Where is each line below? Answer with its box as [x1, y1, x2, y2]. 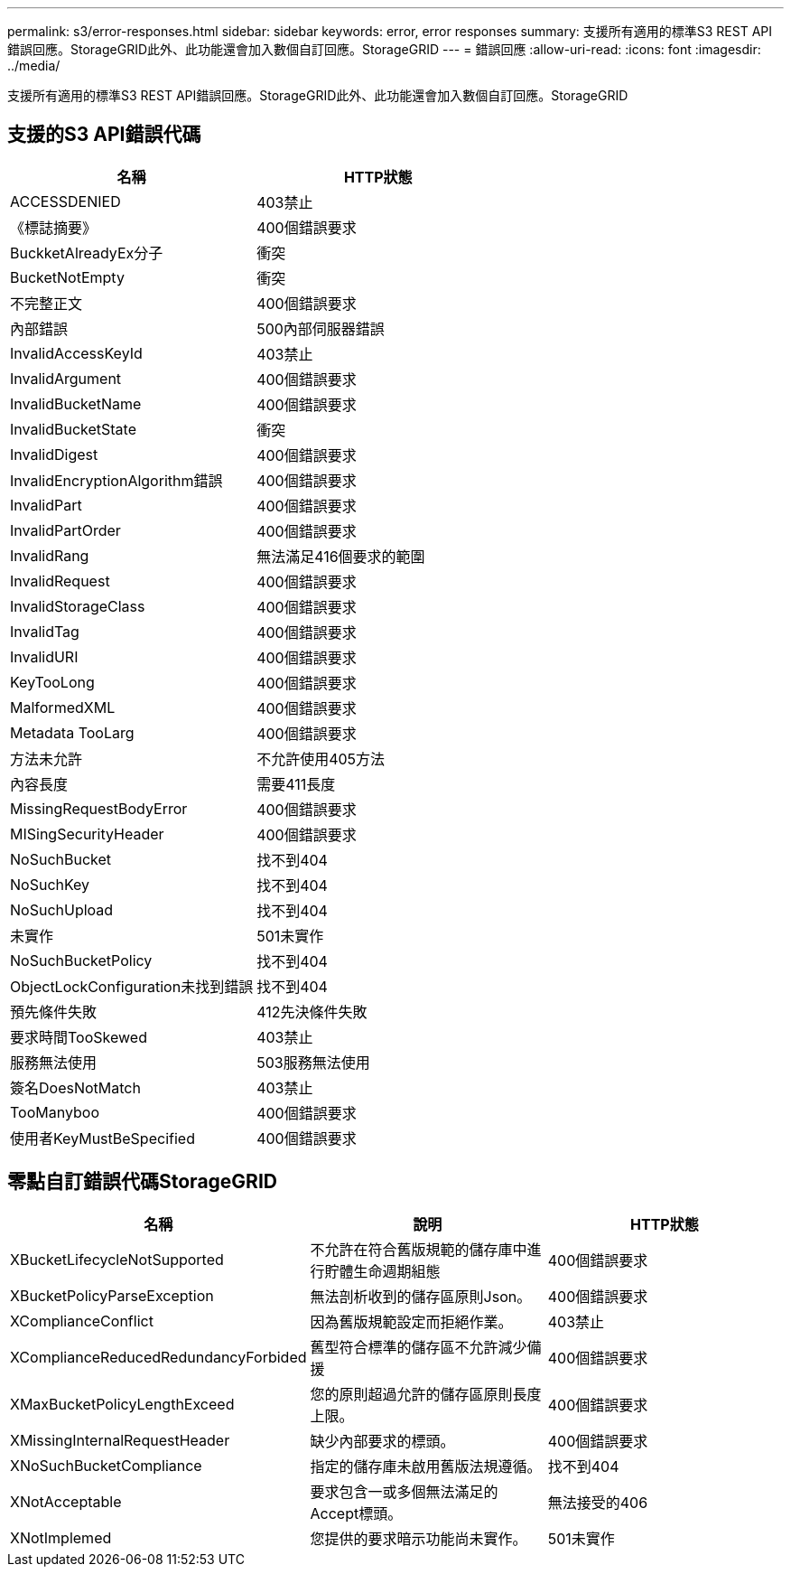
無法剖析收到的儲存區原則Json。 [310, 1287, 532, 1306]
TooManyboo [10, 1102, 99, 1121]
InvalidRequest [10, 571, 110, 590]
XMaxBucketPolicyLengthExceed [10, 1394, 235, 1413]
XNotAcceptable [10, 1492, 122, 1511]
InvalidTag [10, 622, 79, 641]
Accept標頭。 [310, 1504, 403, 1522]
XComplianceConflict [10, 1311, 154, 1330]
